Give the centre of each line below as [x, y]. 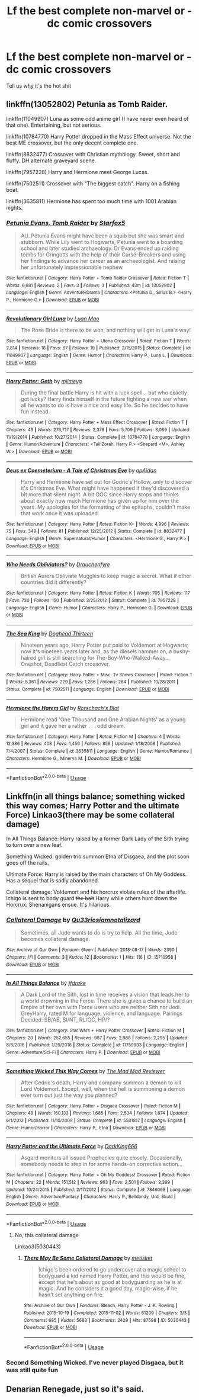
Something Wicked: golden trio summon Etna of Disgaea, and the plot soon [98, 856]
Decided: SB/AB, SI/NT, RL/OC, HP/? [65, 1020]
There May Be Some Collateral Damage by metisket [88, 1258]
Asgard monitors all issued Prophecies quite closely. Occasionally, [101, 1158]
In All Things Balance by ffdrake [46, 983]
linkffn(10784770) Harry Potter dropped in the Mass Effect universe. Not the [99, 136]
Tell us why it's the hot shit [39, 86]
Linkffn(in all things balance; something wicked [96, 797]
